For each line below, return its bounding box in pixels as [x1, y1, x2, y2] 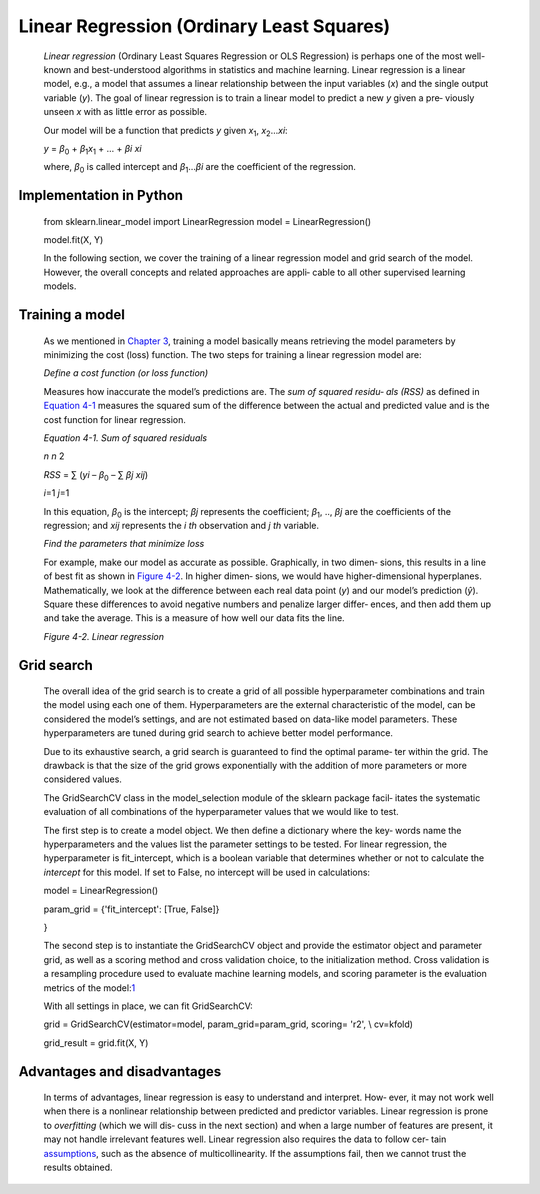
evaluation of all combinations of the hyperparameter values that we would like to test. [43, 806, 399, 818]
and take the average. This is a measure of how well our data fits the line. [43, 612, 345, 624]
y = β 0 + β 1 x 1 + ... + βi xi [43, 142, 142, 157]
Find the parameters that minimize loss [43, 538, 205, 550]
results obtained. [43, 1161, 114, 1174]
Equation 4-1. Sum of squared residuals [43, 432, 208, 444]
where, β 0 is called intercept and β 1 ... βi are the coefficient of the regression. [43, 161, 357, 175]
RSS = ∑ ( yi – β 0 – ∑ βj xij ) [43, 468, 149, 483]
